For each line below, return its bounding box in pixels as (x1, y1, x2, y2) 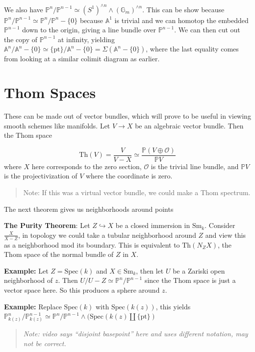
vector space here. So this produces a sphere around (4, 285, 160, 295)
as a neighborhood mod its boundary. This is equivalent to (4, 239, 180, 250)
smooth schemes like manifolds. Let (4, 120, 110, 130)
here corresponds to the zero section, (31, 161, 142, 171)
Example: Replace (4, 301, 62, 311)
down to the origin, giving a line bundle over (22, 25, 156, 35)
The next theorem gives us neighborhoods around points (4, 203, 174, 214)
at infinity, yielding (57, 34, 115, 44)
